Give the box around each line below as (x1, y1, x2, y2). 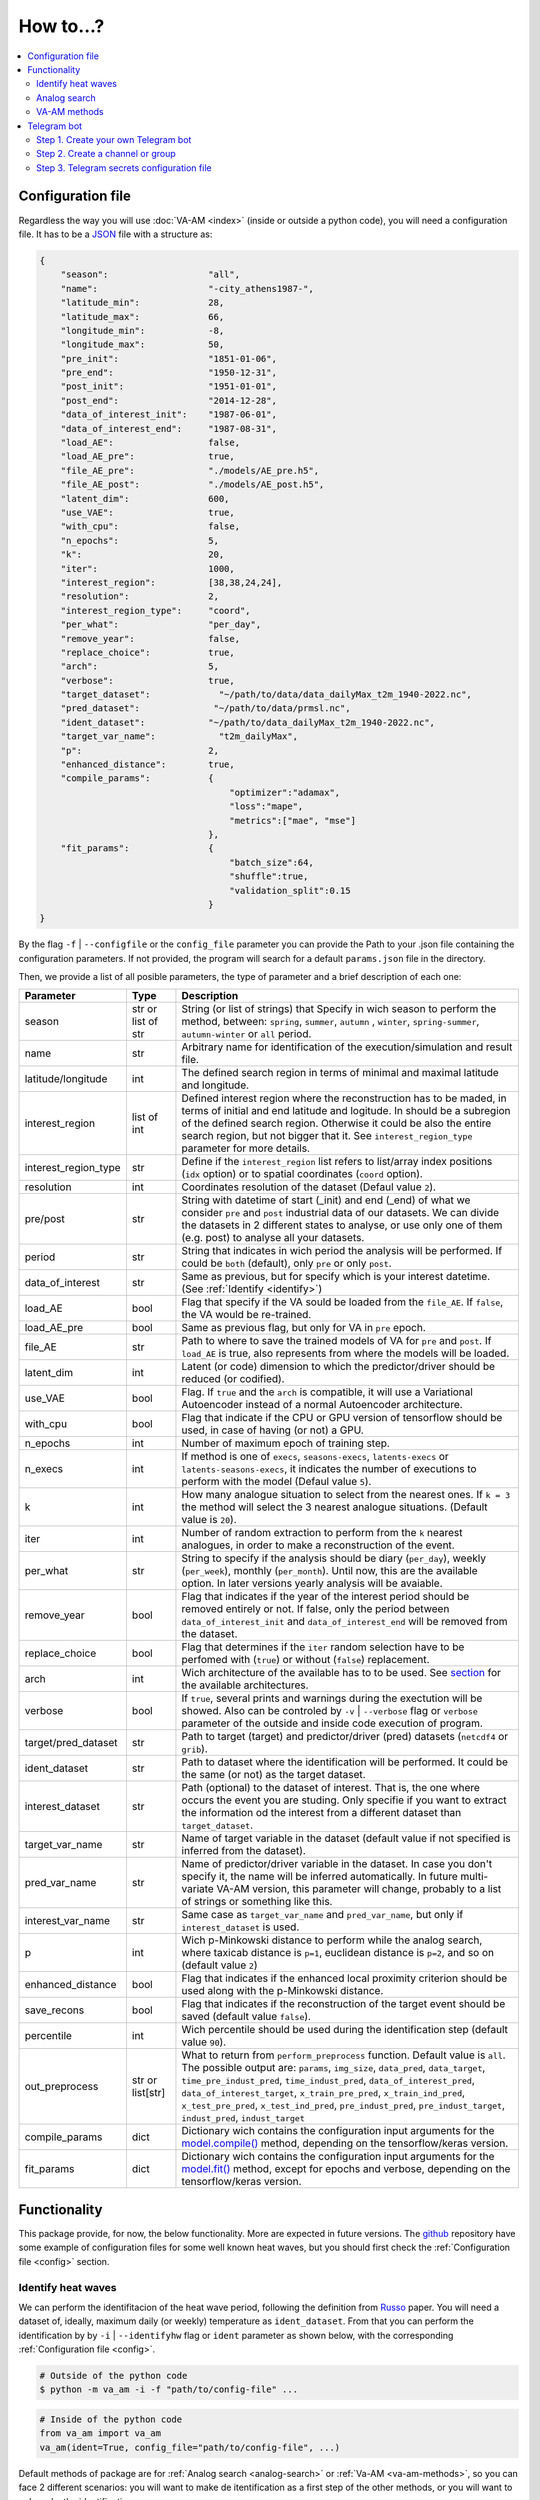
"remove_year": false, (60, 633, 240, 644)
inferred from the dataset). (181, 1844, 307, 1858)
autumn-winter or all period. (181, 1027, 312, 1041)
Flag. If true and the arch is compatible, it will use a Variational (181, 1385, 474, 1399)
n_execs (24, 1462, 64, 1476)
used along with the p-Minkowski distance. (181, 1984, 384, 1998)
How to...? (18, 15, 105, 37)
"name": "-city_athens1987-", (60, 283, 314, 294)
